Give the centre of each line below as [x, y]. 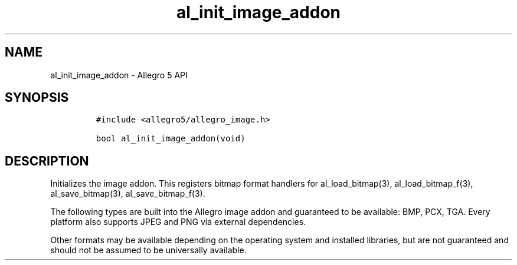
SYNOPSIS [37, 98]
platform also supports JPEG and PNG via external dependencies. [178, 222]
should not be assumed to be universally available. [148, 250]
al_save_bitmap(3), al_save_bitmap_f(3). [128, 194]
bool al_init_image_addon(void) [171, 139]
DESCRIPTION [47, 161]
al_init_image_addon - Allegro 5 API [119, 75]
